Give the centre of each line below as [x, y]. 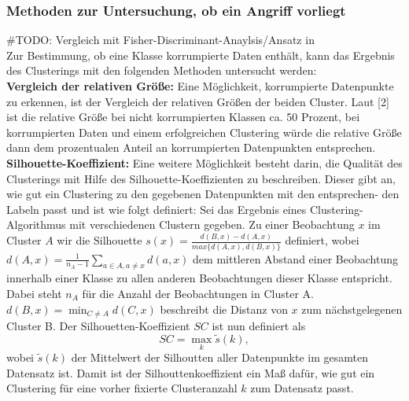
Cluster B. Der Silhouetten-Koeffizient [98, 326]
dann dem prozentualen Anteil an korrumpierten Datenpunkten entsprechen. [191, 147]
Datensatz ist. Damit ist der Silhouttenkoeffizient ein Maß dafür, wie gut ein [191, 372]
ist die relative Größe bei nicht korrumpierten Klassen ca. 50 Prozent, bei [183, 117]
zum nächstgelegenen [352, 309]
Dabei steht [34, 294]
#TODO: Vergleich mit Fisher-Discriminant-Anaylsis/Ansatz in [160, 40]
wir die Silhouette [99, 240]
